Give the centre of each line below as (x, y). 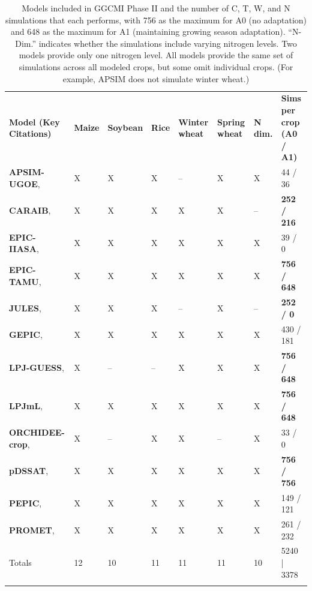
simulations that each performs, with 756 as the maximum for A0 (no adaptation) (156, 19)
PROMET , (32, 529)
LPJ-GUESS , (37, 367)
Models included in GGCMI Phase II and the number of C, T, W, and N (156, 8)
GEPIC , (26, 334)
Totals (20, 562)
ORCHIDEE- (37, 432)
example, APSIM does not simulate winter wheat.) (156, 78)
